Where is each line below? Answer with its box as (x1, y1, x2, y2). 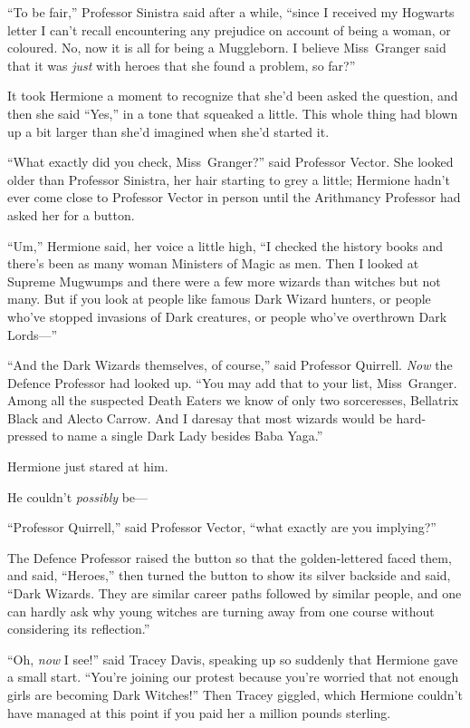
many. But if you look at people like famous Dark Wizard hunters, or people (7, 289, 431, 308)
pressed (7, 426, 48, 445)
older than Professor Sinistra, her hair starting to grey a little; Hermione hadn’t (7, 170, 450, 189)
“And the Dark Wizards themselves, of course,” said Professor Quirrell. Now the (7, 355, 453, 374)
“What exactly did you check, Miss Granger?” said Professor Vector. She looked (7, 152, 454, 171)
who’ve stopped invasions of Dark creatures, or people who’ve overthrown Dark (7, 306, 447, 325)
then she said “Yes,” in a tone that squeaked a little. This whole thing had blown (7, 103, 458, 122)
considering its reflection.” (7, 619, 150, 638)
